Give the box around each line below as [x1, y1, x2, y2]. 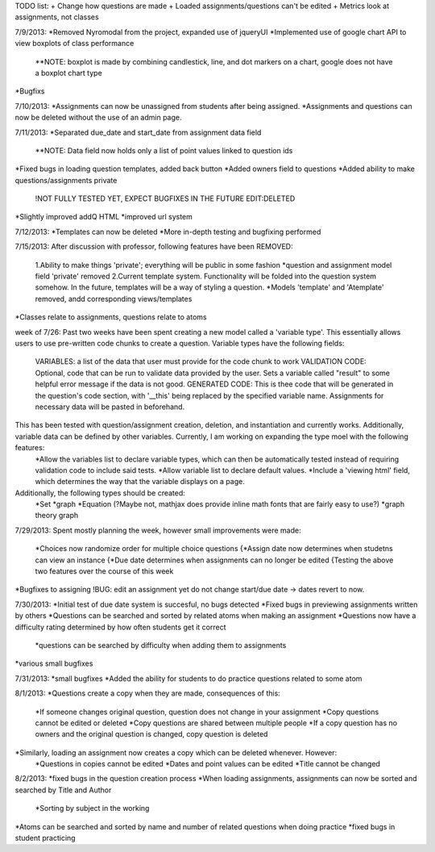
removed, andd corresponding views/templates [35, 294, 193, 303]
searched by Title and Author [14, 785, 112, 795]
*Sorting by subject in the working [35, 804, 150, 813]
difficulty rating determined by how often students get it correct [14, 622, 226, 632]
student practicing [14, 833, 76, 843]
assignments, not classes [14, 12, 100, 22]
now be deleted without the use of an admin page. [14, 113, 182, 123]
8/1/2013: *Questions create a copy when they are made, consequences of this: [14, 688, 281, 698]
